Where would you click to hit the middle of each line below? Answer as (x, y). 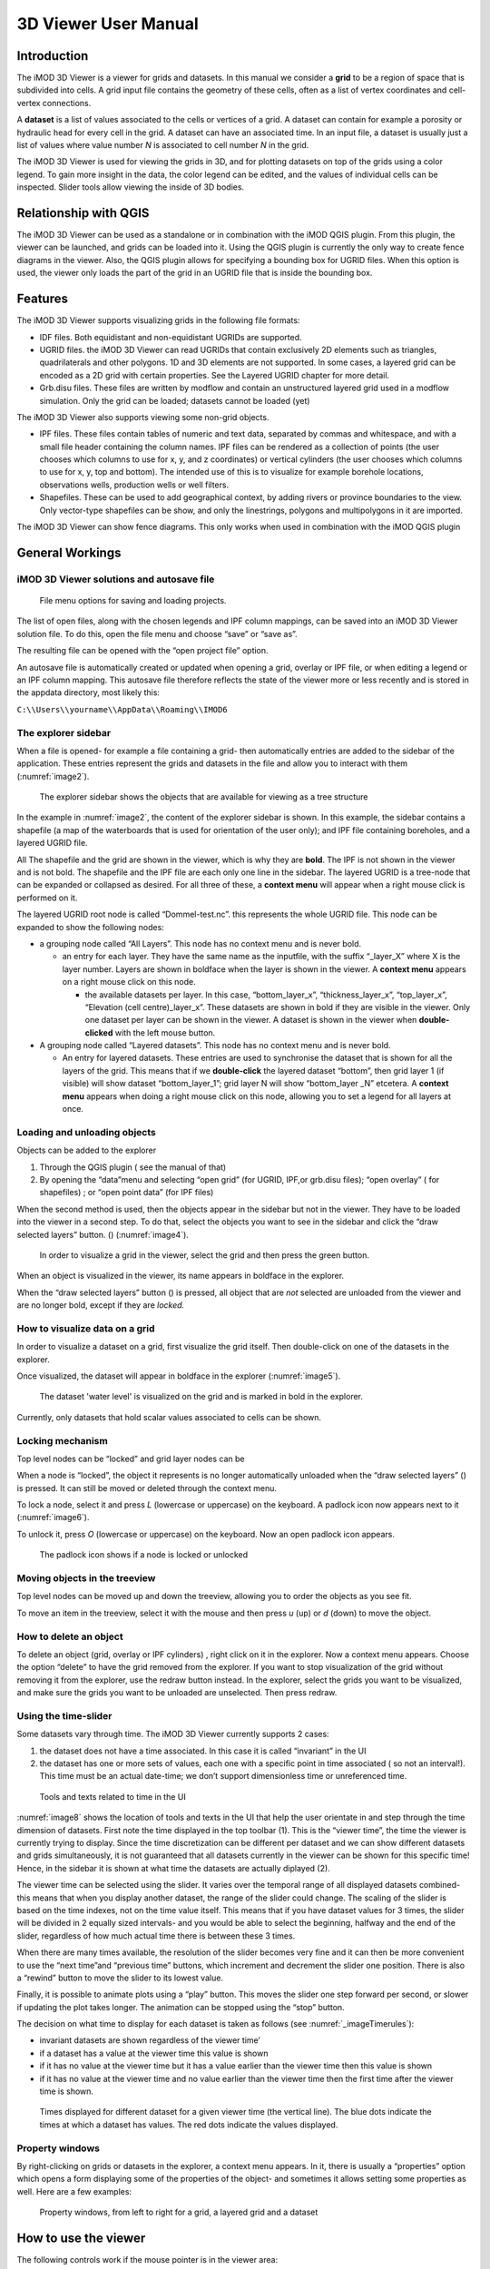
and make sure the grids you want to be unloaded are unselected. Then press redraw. (177, 1693)
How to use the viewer (81, 2238)
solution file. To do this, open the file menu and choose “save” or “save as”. (157, 634)
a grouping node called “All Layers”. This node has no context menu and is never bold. (201, 943)
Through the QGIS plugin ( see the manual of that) (133, 1167)
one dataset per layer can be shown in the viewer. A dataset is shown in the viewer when (251, 1020)
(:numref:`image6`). (53, 1518)
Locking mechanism (62, 1440)
